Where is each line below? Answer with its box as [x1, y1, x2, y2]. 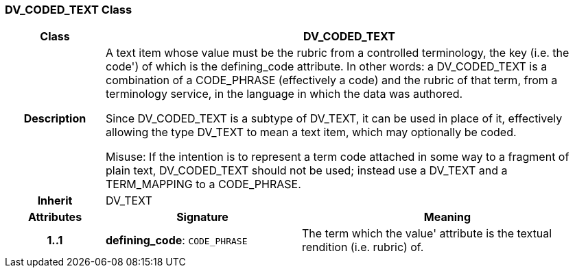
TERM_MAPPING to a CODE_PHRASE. [105, 177, 301, 192]
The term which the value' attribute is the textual [301, 226, 552, 241]
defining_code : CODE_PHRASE [105, 233, 248, 248]
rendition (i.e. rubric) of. [301, 240, 424, 255]
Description [23, 112, 86, 126]
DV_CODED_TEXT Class [5, 3, 132, 16]
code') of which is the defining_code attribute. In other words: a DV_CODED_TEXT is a [105, 60, 548, 74]
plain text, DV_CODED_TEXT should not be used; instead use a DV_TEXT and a [105, 164, 508, 178]
